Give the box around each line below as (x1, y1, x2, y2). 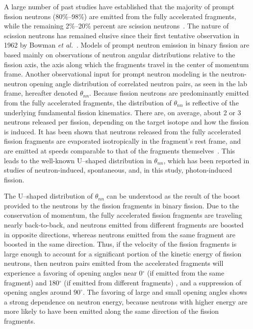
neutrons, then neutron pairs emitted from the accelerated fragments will (4, 258, 224, 268)
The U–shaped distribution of (4, 191, 93, 201)
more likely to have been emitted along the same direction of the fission (4, 306, 219, 316)
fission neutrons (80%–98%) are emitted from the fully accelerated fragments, (4, 11, 236, 21)
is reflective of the (185, 97, 239, 107)
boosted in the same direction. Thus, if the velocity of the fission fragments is (4, 239, 237, 249)
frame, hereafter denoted (4, 88, 78, 98)
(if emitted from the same (147, 268, 225, 278)
